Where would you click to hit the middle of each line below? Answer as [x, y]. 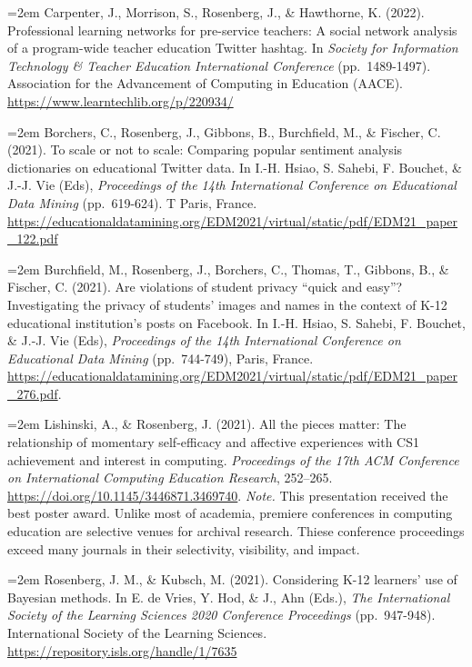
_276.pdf [33, 393]
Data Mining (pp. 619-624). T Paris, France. [132, 202]
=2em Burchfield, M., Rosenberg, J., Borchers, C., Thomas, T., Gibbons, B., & [228, 269]
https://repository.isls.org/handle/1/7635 [122, 650]
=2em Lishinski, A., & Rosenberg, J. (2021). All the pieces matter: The [207, 424]
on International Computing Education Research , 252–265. [170, 478]
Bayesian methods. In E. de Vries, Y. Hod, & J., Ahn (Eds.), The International [229, 597]
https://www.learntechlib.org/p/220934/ [121, 100]
